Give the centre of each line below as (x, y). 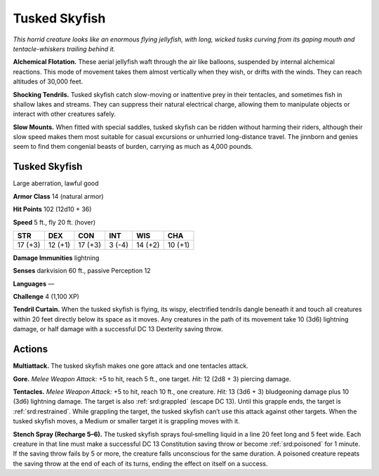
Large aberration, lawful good (56, 183)
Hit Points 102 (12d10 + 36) (52, 209)
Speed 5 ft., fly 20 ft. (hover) (54, 222)
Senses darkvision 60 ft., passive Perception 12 (82, 271)
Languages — (34, 284)
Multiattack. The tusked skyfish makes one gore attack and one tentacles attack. (131, 366)
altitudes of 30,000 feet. (48, 81)
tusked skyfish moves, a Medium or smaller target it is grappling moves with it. (126, 421)
